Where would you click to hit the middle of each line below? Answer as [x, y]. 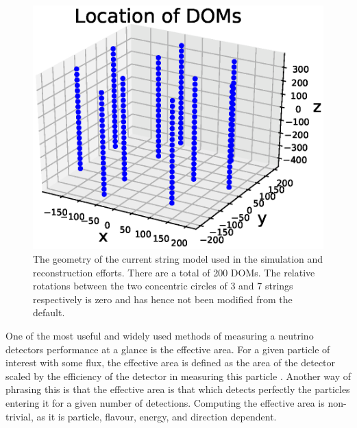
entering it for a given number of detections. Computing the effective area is [165, 403]
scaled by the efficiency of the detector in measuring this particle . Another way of [178, 376]
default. [49, 312]
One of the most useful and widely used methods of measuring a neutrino [160, 336]
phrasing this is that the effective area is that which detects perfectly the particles [178, 389]
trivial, [20, 416]
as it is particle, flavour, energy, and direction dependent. [157, 416]
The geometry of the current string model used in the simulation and [178, 259]
